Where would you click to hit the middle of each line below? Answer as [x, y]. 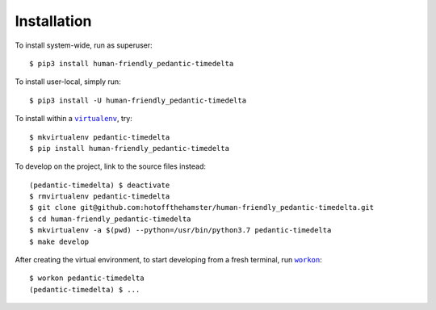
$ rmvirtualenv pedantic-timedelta [100, 197]
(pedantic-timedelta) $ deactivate [100, 185]
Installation [53, 21]
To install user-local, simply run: [68, 82]
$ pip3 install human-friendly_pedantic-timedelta [132, 63]
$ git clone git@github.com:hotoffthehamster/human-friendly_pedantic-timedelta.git [202, 207]
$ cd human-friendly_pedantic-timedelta [110, 219]
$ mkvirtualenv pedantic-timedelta [100, 137]
